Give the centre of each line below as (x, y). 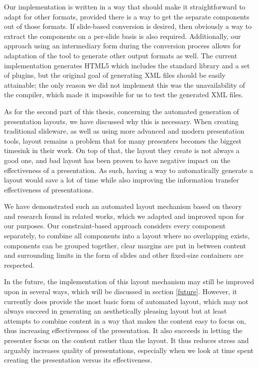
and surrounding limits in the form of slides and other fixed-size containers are (124, 255)
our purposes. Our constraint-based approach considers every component (115, 226)
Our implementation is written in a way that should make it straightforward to (125, 6)
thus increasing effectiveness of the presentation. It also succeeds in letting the (123, 330)
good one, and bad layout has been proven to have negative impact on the (117, 160)
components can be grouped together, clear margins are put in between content (125, 245)
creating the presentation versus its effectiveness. (78, 360)
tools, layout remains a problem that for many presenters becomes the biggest (123, 140)
